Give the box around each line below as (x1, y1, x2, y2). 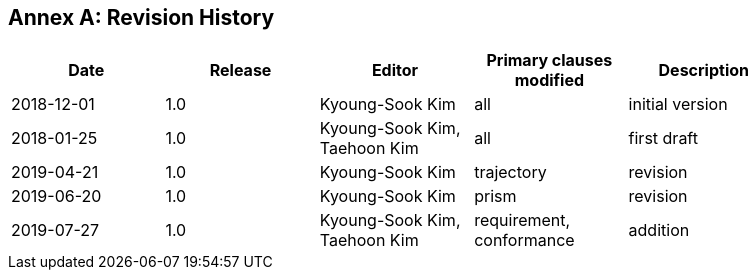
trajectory (474, 162, 547, 183)
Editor (371, 60, 419, 81)
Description (658, 60, 749, 81)
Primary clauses (486, 50, 613, 71)
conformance (474, 230, 575, 251)
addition (628, 220, 690, 241)
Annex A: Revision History (8, 5, 275, 30)
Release (209, 60, 272, 81)
